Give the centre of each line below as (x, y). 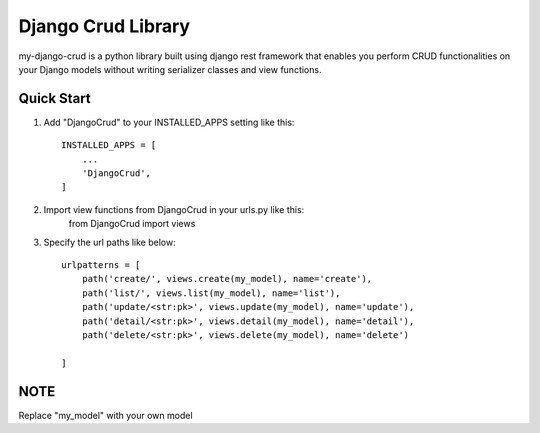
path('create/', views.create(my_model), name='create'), (227, 279)
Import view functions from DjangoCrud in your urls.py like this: (174, 209)
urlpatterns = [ (101, 264)
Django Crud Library (104, 26)
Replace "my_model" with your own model (106, 415)
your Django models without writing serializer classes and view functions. (170, 69)
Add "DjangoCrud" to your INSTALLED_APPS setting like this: (169, 122)
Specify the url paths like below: (109, 242)
